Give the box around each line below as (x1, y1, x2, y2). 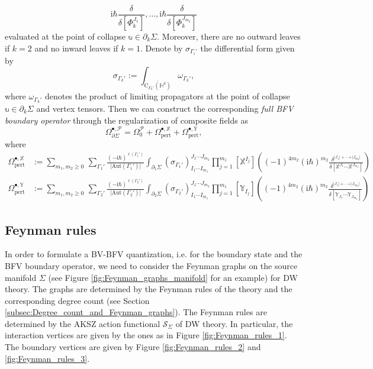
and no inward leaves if (34, 41, 118, 54)
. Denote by (140, 41, 183, 54)
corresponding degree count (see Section (5, 294, 150, 306)
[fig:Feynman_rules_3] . (5, 352, 90, 364)
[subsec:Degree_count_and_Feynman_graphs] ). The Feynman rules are (5, 306, 267, 318)
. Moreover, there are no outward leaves (157, 30, 301, 42)
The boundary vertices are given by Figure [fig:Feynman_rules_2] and (5, 341, 261, 353)
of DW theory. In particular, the (175, 317, 293, 329)
